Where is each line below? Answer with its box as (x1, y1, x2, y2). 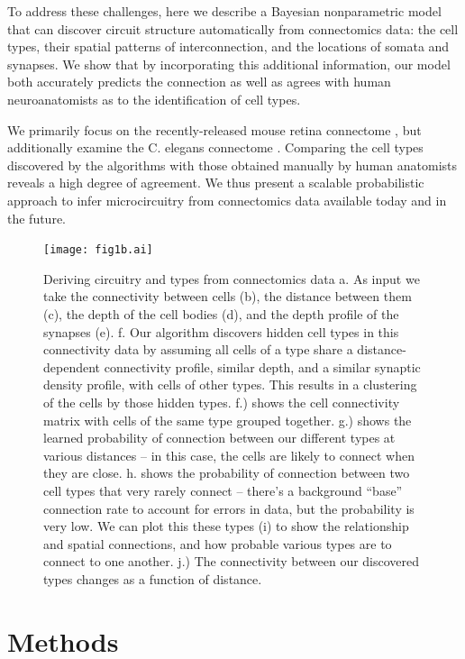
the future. (7, 208, 67, 227)
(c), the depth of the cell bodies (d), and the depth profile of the (43, 304, 399, 323)
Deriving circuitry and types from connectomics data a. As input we (43, 269, 420, 288)
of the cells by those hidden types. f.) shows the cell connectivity (43, 392, 400, 411)
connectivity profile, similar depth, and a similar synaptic (104, 357, 421, 376)
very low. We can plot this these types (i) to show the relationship (43, 517, 409, 535)
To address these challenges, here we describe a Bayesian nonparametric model (7, 2, 442, 20)
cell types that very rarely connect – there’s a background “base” (43, 481, 403, 499)
